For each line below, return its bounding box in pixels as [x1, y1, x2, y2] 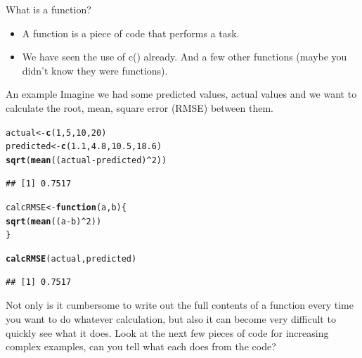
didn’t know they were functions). [22, 63, 168, 77]
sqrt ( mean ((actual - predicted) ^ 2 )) [6, 155, 167, 165]
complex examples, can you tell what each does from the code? [6, 339, 276, 354]
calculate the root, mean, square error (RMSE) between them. [6, 100, 273, 115]
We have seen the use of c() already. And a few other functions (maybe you [22, 49, 347, 64]
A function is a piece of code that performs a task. [22, 25, 240, 40]
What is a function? [6, 2, 91, 16]
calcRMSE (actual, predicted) [6, 254, 137, 264]
